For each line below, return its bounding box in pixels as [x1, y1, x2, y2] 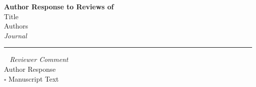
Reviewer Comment [9, 54, 68, 64]
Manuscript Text [8, 73, 59, 84]
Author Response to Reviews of [4, 1, 114, 11]
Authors [4, 21, 29, 31]
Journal [4, 30, 27, 40]
